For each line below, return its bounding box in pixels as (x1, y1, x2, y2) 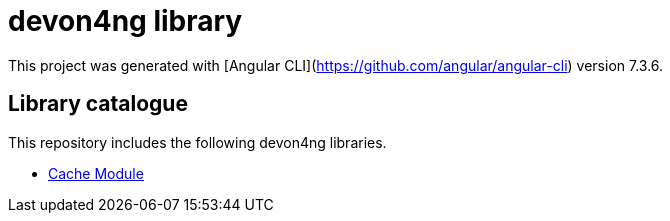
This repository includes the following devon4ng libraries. (8, 133, 387, 151)
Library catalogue (8, 91, 188, 117)
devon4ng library (8, 4, 243, 38)
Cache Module (48, 164, 144, 182)
